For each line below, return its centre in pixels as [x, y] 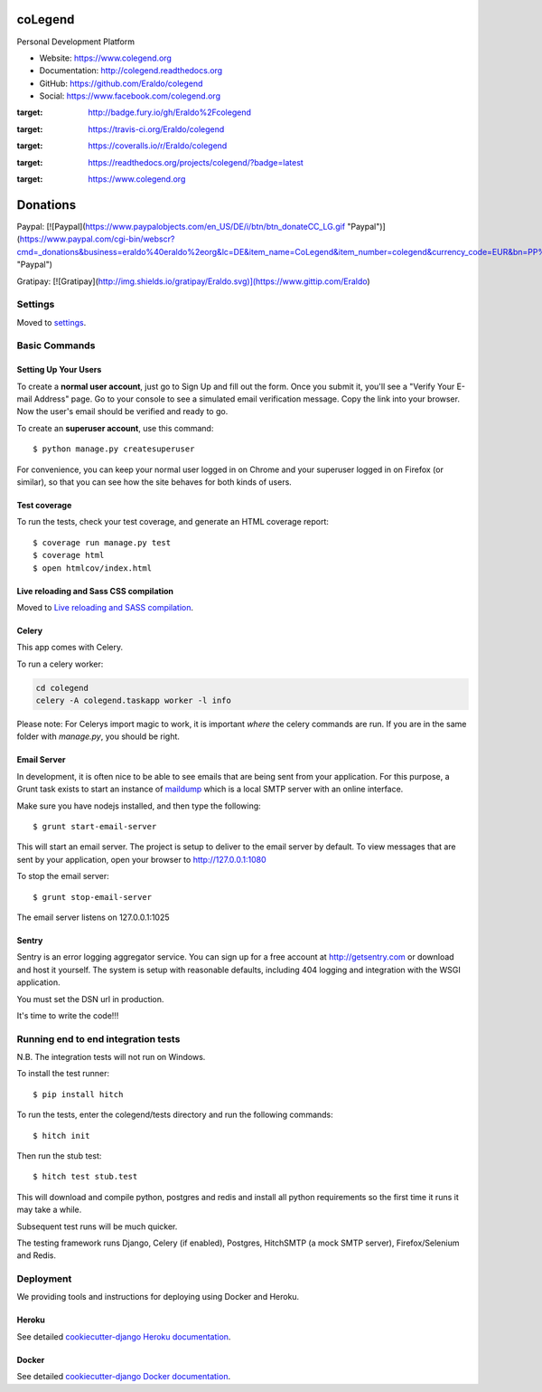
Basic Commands [56, 346]
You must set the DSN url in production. [90, 999]
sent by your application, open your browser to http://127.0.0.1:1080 [141, 859]
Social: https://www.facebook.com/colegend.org [130, 96]
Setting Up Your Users [59, 370]
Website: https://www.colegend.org [105, 58]
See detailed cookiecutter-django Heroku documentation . [124, 1336]
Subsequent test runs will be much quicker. [97, 1226]
